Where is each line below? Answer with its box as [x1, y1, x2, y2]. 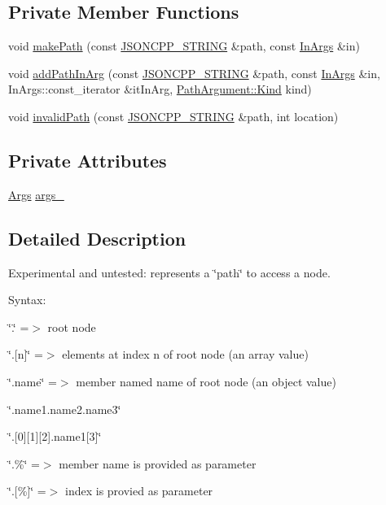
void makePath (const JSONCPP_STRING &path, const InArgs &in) [8, 37, 360, 54]
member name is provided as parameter [59, 455, 257, 472]
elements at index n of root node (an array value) [62, 346, 309, 363]
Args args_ [8, 185, 64, 202]
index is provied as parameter [65, 482, 213, 499]
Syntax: [8, 291, 46, 308]
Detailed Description [8, 225, 186, 250]
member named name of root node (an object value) [76, 372, 336, 390]
